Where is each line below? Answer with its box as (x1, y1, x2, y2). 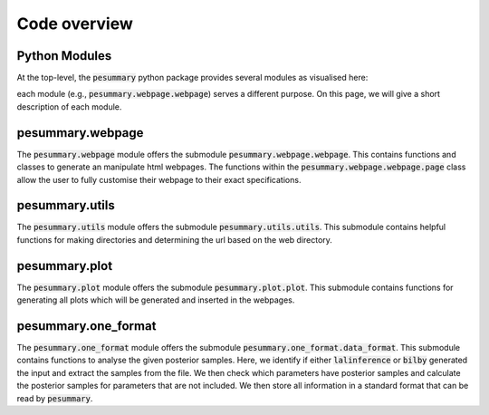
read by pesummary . (16, 392, 93, 403)
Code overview (16, 14, 133, 34)
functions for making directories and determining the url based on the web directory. (16, 234, 332, 245)
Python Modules (16, 48, 112, 63)
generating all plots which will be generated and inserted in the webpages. (16, 294, 295, 305)
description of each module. (16, 101, 122, 112)
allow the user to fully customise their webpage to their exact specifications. (16, 174, 302, 185)
